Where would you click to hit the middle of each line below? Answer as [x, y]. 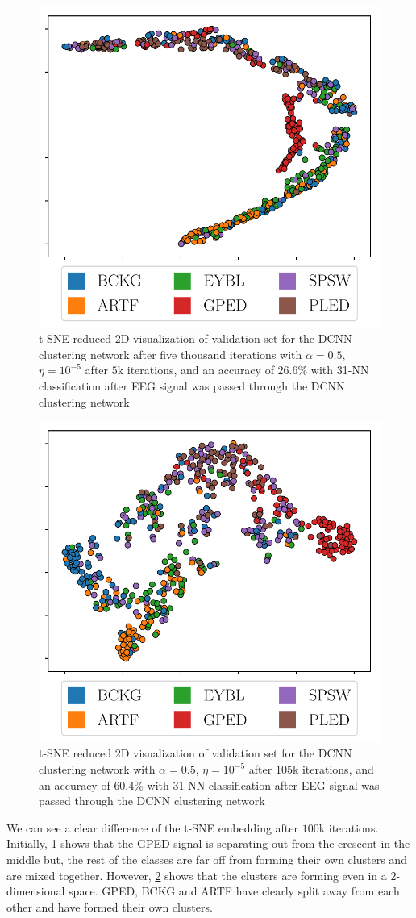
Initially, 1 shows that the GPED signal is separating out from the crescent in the [208, 843]
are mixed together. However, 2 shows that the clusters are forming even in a [197, 875]
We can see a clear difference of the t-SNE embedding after [153, 827]
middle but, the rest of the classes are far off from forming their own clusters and [207, 860]
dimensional [36, 891]
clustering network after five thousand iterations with [171, 354]
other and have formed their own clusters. [110, 906]
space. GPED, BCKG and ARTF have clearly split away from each [234, 891]
